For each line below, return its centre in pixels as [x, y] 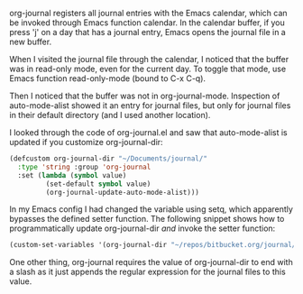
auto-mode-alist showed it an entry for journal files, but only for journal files [150, 106]
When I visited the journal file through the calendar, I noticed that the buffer [149, 59]
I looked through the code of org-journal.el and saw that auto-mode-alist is [148, 133]
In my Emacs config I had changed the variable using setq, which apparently [151, 209]
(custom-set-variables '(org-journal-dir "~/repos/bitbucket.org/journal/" [155, 245]
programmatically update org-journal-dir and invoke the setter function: [142, 228]
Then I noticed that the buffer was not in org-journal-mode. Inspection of [145, 96]
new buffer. [31, 41]
